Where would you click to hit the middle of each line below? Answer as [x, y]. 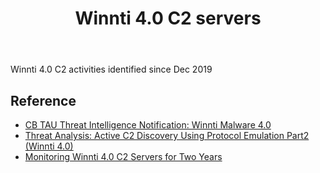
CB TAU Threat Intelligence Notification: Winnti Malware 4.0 [148, 125]
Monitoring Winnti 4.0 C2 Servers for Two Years [123, 156]
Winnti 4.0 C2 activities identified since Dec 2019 [111, 69]
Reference [43, 100]
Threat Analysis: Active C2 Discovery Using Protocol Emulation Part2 [167, 135]
